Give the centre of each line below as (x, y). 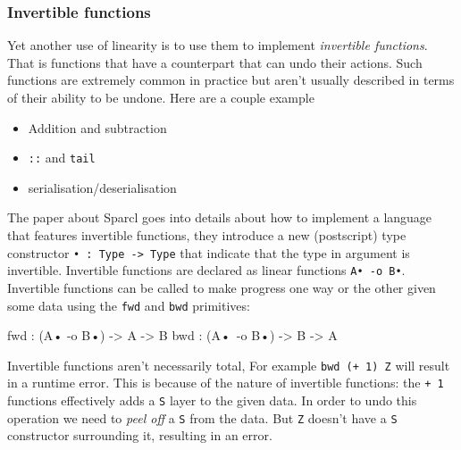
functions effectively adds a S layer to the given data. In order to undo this (212, 400)
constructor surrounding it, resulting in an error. (140, 435)
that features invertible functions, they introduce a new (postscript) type (207, 235)
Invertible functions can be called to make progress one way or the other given (222, 287)
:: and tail (62, 158)
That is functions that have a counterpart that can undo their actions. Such (215, 62)
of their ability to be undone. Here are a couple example (161, 97)
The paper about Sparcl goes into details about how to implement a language (220, 217)
